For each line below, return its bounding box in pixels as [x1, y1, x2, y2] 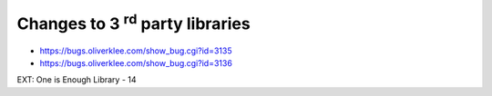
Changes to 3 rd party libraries [16, 10, 251, 34]
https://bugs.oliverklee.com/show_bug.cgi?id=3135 [39, 45, 232, 56]
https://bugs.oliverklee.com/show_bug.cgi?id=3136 [39, 57, 232, 68]
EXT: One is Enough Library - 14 [16, 74, 137, 85]
